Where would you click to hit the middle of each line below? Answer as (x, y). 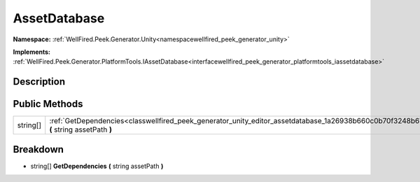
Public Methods (48, 104)
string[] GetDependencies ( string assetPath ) (97, 166)
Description (39, 82)
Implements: (32, 52)
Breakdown (38, 149)
